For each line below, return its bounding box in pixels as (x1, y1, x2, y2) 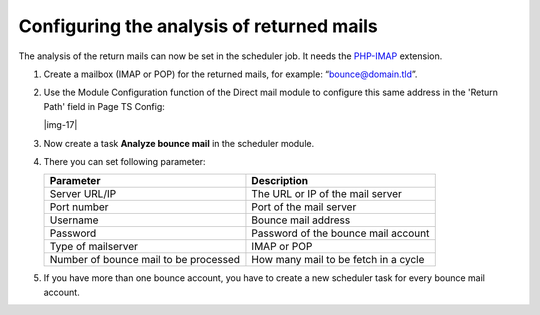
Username (49, 213, 99, 227)
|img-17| (43, 119, 78, 131)
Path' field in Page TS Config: (43, 100, 165, 112)
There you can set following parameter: (43, 155, 206, 167)
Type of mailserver (49, 240, 139, 254)
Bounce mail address (251, 213, 351, 227)
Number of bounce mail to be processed (49, 253, 240, 267)
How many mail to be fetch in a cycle (251, 253, 425, 267)
